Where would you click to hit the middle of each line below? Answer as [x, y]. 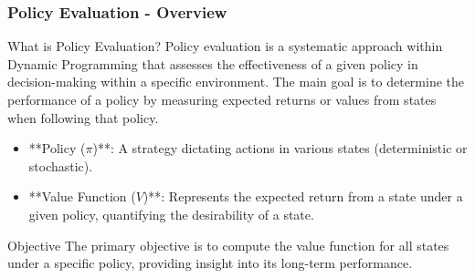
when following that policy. [83, 117]
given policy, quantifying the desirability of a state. [171, 214]
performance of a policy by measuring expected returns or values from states [222, 99]
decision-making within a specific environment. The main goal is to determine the [236, 82]
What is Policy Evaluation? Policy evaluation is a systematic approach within [225, 46]
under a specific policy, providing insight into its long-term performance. [210, 263]
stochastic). [61, 165]
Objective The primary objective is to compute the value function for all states [228, 245]
